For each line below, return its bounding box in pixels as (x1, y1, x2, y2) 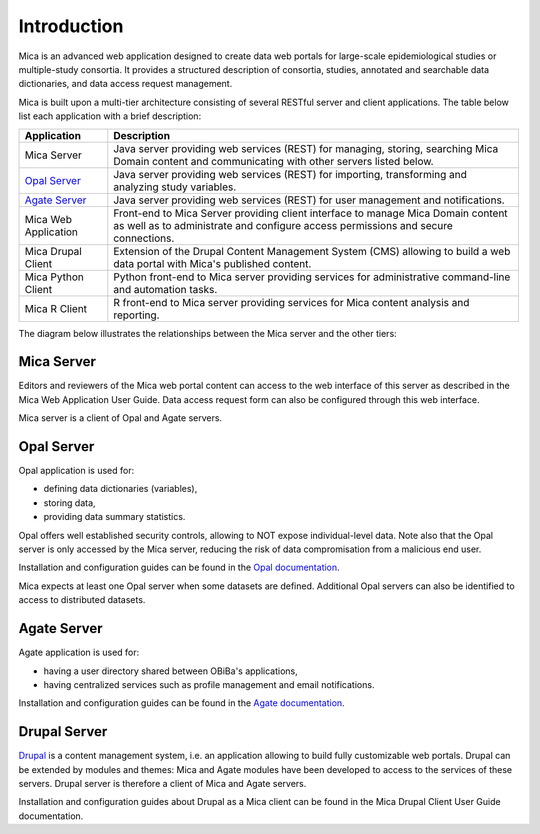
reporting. (113, 308, 160, 322)
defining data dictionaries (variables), (43, 483, 198, 495)
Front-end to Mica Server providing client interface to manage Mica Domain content (113, 206, 509, 220)
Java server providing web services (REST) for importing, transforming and (113, 167, 467, 181)
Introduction (18, 15, 124, 37)
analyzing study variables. (113, 180, 237, 194)
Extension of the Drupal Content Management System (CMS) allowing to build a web (113, 244, 511, 258)
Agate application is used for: (18, 646, 140, 659)
